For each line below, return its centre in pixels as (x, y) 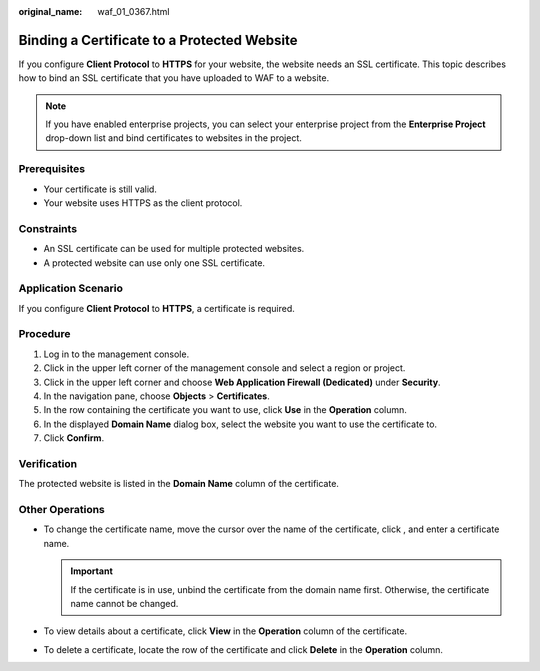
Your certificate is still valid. (100, 189)
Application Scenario (71, 288)
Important (92, 571)
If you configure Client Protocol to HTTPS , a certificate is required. (156, 308)
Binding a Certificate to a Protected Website (158, 40)
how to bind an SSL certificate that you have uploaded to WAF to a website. (174, 78)
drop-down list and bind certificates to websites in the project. (173, 138)
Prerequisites (51, 169)
